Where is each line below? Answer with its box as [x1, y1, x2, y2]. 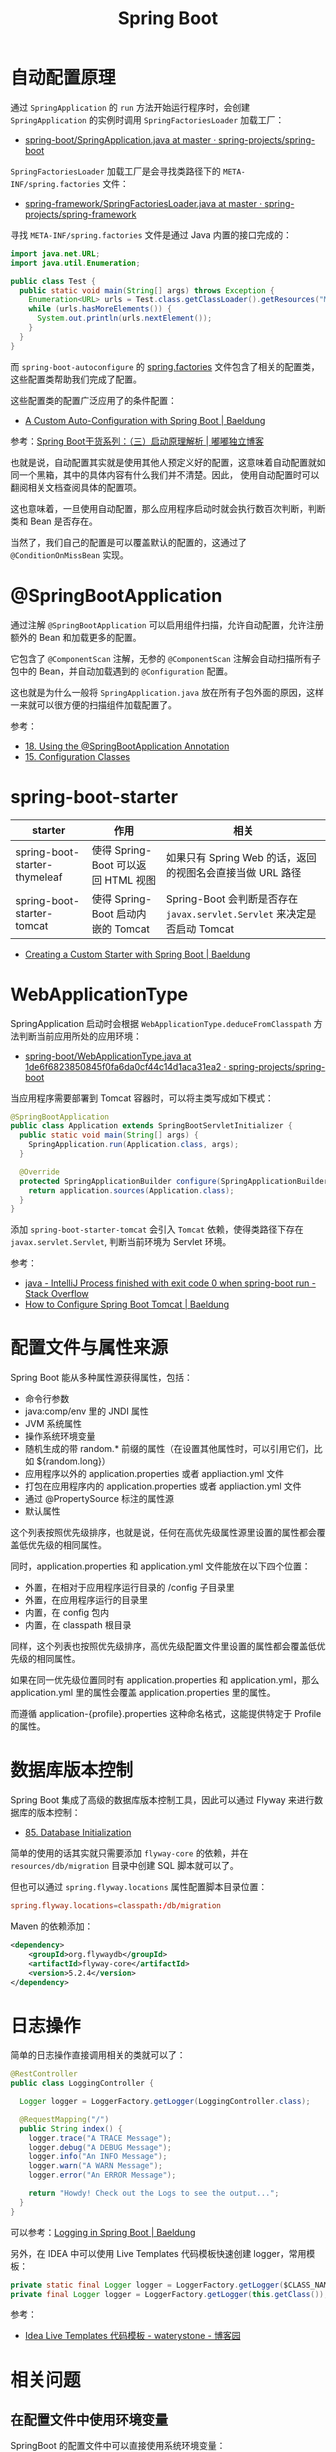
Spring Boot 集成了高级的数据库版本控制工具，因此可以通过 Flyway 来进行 [10, 1794, 315, 1806]
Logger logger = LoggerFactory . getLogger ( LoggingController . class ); [19, 2097, 311, 2107]
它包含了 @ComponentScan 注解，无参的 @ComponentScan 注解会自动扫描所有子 [10, 652, 322, 664]
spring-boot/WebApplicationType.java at [24, 1050, 192, 1062]
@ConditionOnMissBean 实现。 [10, 548, 130, 561]
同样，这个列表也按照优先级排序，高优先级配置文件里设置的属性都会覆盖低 [10, 1640, 317, 1652]
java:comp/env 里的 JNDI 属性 [24, 1405, 150, 1417]
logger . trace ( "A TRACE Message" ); [28, 2133, 172, 2143]
